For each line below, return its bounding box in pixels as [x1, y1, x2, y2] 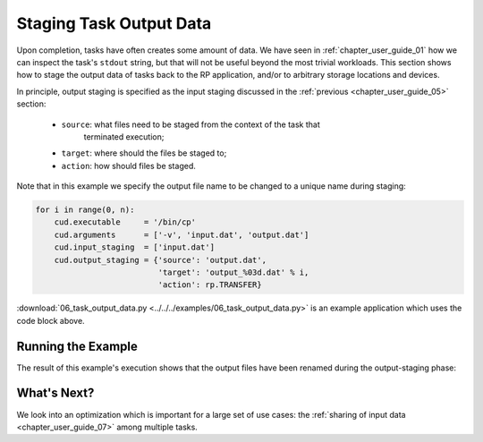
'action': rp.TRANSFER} [157, 280, 263, 290]
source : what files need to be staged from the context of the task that [61, 119, 321, 130]
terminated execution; [83, 131, 165, 142]
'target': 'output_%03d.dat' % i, [157, 268, 309, 277]
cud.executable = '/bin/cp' [54, 217, 197, 227]
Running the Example [16, 338, 139, 353]
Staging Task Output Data [16, 13, 212, 33]
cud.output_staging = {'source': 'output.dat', [54, 255, 267, 265]
